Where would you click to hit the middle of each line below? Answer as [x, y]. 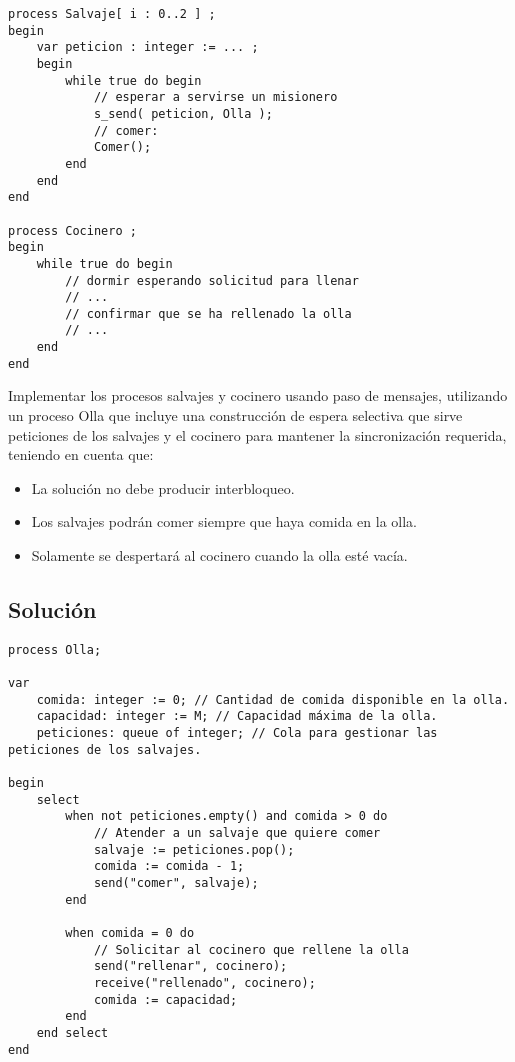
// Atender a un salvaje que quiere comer [237, 833]
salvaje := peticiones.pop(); [194, 849]
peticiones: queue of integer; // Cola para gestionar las [237, 733]
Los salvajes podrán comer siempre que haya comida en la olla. [224, 521]
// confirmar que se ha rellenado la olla [208, 313]
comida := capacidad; [165, 999]
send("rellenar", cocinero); [190, 966]
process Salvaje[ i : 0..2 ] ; [112, 14]
